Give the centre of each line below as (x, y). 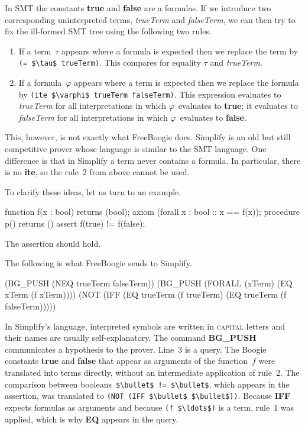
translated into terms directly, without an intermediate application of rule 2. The (152, 372)
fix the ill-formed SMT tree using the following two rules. (108, 31)
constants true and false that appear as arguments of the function (126, 361)
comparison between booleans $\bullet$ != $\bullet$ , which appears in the (147, 384)
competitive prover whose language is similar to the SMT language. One (136, 149)
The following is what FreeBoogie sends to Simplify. (98, 263)
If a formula (40, 83)
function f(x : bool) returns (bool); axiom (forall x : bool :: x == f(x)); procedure (152, 212)
